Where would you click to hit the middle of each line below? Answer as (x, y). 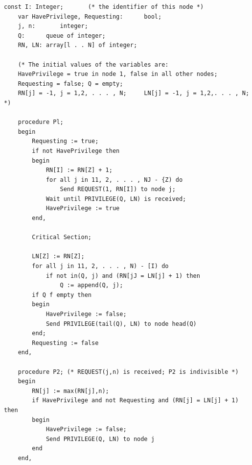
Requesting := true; (65, 141)
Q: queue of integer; (62, 36)
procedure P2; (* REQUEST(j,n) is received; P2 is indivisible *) (128, 372)
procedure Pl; (41, 122)
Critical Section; (62, 237)
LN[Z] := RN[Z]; (58, 257)
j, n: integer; (53, 26)
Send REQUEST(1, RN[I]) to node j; (118, 189)
